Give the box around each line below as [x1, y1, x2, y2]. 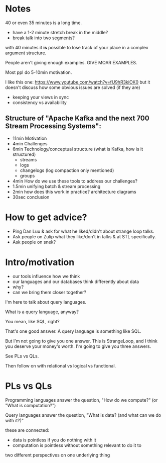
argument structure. [5, 50, 47, 56]
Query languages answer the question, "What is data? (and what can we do [5, 412, 161, 418]
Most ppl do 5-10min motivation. [5, 69, 72, 75]
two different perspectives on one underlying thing [5, 452, 110, 458]
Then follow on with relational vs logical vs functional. [5, 362, 116, 368]
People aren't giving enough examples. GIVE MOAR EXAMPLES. [5, 59, 137, 65]
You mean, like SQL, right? [5, 318, 60, 324]
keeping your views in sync [12, 94, 69, 100]
